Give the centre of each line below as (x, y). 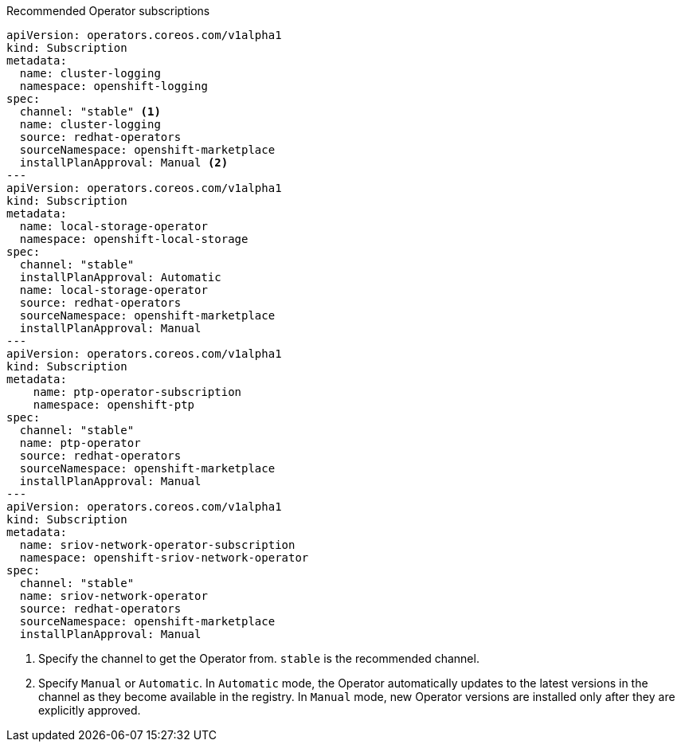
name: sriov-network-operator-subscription (157, 545)
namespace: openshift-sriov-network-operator (164, 558)
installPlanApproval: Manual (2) (124, 163)
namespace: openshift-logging (113, 86)
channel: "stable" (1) (90, 112)
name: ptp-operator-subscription (137, 392)
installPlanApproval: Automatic (120, 277)
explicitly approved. (90, 710)
